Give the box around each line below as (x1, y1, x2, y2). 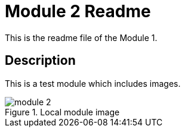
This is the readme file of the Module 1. (5, 32, 158, 43)
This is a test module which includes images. (5, 78, 181, 89)
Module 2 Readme (5, 1, 151, 21)
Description (5, 53, 76, 68)
